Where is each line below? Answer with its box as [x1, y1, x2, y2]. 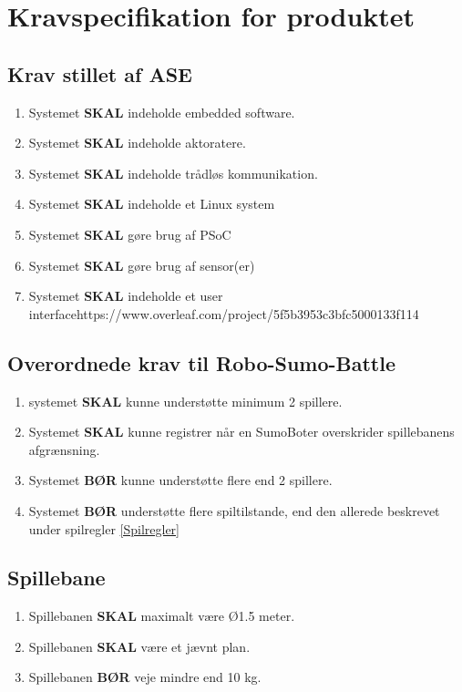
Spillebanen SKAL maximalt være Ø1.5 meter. [28, 606, 295, 625]
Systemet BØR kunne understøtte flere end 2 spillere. [28, 470, 333, 490]
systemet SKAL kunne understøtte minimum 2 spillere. [28, 391, 343, 410]
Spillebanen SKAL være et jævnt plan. [28, 636, 251, 656]
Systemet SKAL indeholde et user [28, 286, 223, 305]
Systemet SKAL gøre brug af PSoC [28, 224, 231, 243]
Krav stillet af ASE [7, 59, 192, 88]
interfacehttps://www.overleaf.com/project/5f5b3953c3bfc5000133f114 [28, 304, 419, 323]
